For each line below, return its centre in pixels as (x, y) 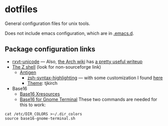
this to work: (33, 105)
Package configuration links (50, 49)
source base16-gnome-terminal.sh (40, 118)
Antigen (28, 72)
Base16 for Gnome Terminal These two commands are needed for (89, 99)
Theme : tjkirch (42, 83)
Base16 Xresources (40, 94)
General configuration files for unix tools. (47, 23)
